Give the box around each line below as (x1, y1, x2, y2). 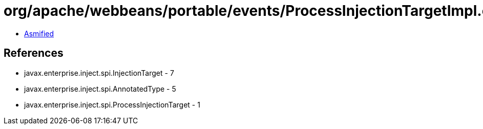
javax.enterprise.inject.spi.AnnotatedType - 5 (24, 84, 176, 93)
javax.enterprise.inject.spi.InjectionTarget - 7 (24, 68, 174, 77)
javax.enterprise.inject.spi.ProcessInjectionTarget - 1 (24, 100, 200, 109)
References (4, 47, 64, 60)
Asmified (24, 29, 54, 38)
